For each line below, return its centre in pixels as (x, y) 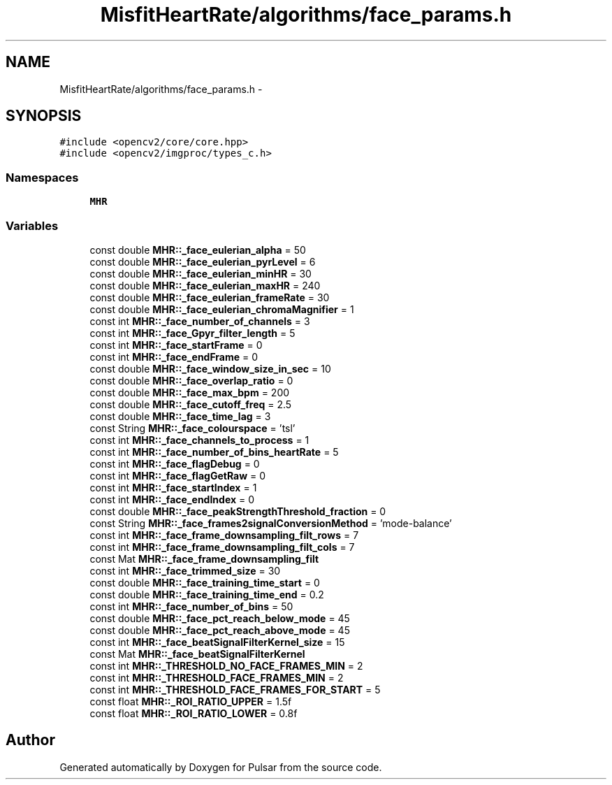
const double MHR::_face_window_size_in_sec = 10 (210, 368)
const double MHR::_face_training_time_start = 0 (205, 582)
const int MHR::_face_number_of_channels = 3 (200, 321)
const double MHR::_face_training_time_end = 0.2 (207, 594)
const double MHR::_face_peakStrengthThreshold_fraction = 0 (238, 511)
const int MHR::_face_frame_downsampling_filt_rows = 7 (224, 535)
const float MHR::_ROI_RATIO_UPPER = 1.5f (191, 701)
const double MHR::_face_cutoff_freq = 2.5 (191, 404)
